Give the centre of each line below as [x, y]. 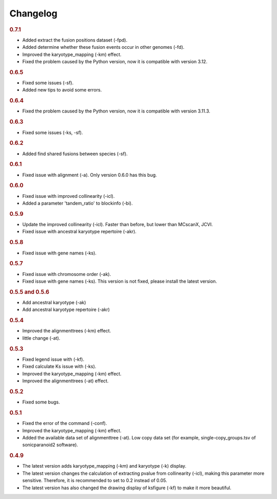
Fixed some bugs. [41, 402]
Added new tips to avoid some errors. [62, 90]
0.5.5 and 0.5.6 [29, 292]
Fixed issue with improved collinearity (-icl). [68, 196]
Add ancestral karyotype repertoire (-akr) [66, 310]
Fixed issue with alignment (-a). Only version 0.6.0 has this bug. [90, 175]
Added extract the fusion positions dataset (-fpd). [75, 40]
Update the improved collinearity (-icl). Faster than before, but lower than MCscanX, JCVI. [117, 225]
